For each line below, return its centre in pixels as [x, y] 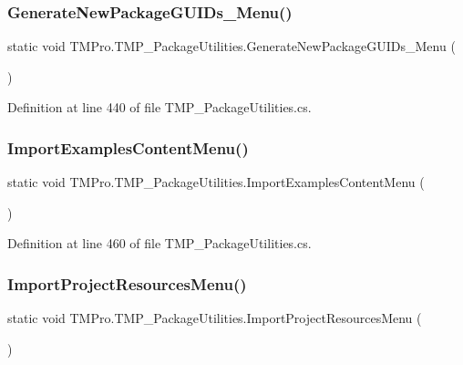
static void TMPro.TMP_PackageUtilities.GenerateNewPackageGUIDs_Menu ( [231, 46]
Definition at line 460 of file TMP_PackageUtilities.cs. [159, 243]
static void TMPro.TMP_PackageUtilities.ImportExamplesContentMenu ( [216, 182]
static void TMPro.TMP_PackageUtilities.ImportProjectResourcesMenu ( [215, 318]
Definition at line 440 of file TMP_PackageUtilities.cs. [159, 107]
